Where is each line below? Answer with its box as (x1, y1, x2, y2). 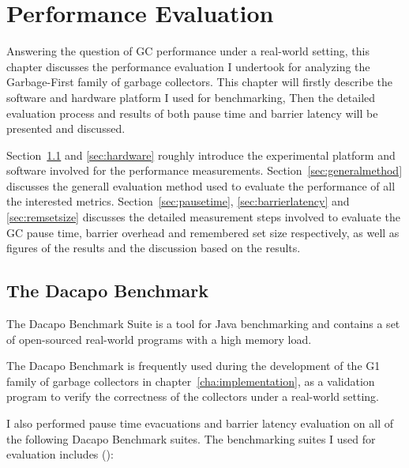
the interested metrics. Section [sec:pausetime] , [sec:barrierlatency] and (6, 193, 350, 209)
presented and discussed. (6, 120, 126, 137)
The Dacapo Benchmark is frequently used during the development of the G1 (6, 357, 381, 374)
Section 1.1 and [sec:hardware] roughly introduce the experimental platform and (6, 146, 396, 163)
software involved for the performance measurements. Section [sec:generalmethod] (6, 162, 403, 179)
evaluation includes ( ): (6, 446, 114, 462)
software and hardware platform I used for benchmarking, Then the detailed (6, 89, 376, 105)
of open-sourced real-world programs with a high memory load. (6, 330, 312, 347)
